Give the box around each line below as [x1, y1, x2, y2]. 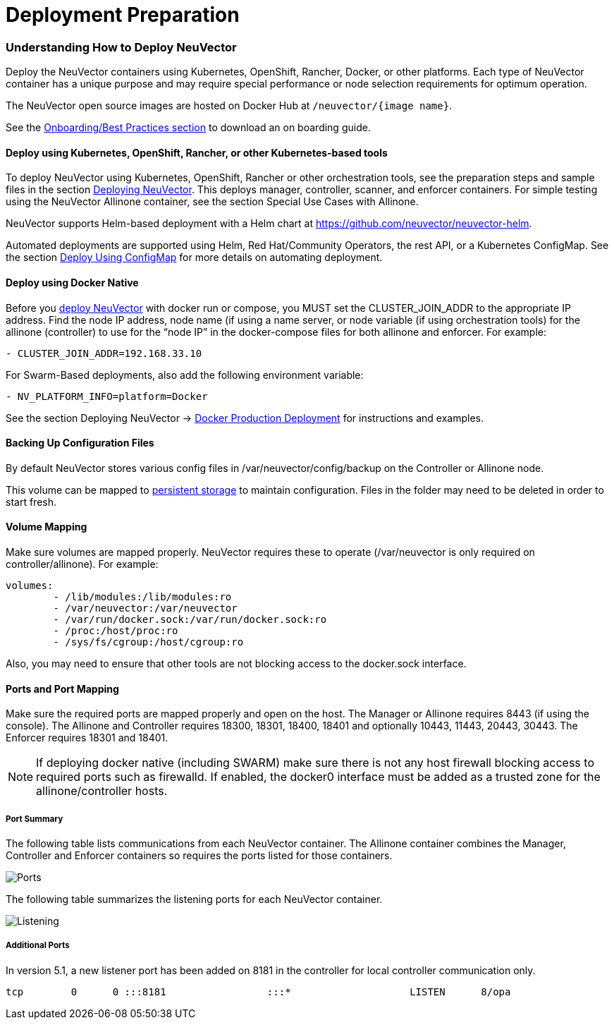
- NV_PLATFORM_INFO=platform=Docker [6, 390, 208, 402]
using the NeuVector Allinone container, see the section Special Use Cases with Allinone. [6, 195, 419, 208]
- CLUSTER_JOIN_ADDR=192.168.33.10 [6, 347, 202, 359]
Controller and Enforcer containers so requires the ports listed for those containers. [6, 849, 393, 861]
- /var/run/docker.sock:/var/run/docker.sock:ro [53, 614, 327, 625]
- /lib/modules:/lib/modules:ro [53, 591, 232, 602]
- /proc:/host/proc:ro [53, 625, 178, 636]
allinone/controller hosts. [36, 784, 168, 799]
